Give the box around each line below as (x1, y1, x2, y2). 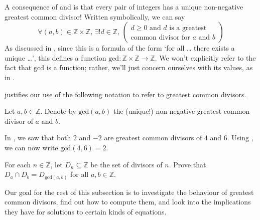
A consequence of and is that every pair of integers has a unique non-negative (5, 2, 243, 12)
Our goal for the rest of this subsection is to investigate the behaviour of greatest (5, 186, 254, 197)
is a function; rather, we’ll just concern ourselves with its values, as (46, 62, 253, 73)
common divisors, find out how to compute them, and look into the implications (5, 196, 251, 207)
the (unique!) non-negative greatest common (113, 106, 250, 116)
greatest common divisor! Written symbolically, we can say (5, 11, 185, 22)
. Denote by (40, 106, 76, 116)
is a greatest (169, 25, 207, 32)
